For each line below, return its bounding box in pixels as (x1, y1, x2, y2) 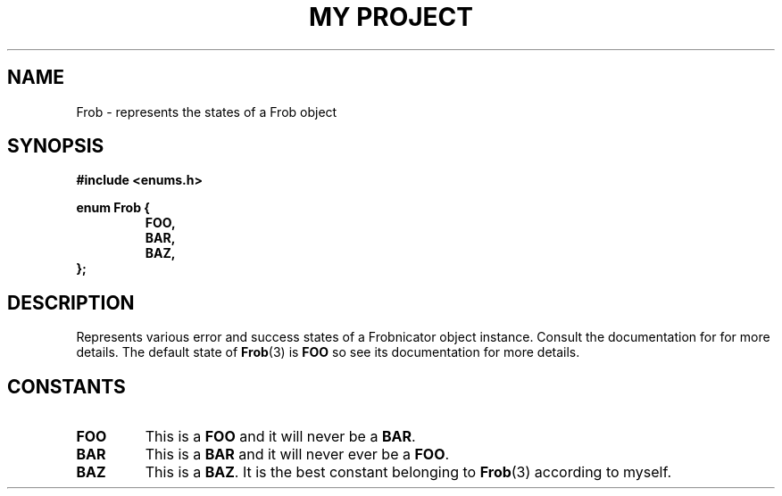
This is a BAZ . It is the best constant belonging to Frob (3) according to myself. (145, 463, 672, 482)
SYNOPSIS (7, 135, 104, 158)
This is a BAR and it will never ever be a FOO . (145, 445, 450, 464)
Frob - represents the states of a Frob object (76, 103, 337, 120)
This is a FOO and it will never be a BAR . (145, 427, 416, 446)
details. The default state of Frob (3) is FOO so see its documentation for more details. (76, 344, 580, 360)
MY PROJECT (308, 2, 474, 32)
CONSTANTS (7, 375, 126, 398)
